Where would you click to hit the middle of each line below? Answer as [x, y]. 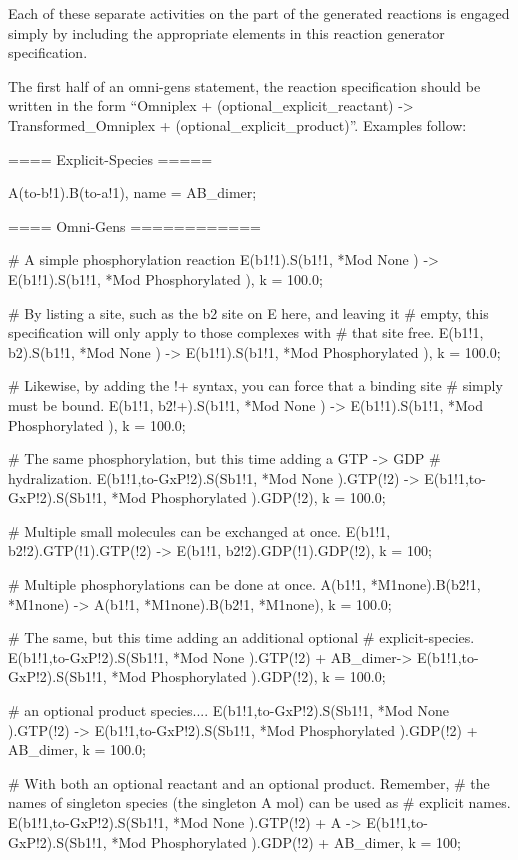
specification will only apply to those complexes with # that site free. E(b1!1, [246, 332]
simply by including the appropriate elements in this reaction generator [226, 32]
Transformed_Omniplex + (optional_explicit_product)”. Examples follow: [237, 124]
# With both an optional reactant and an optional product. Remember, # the [249, 782]
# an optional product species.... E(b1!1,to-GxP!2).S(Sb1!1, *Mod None [228, 710]
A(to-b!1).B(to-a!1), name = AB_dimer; [132, 192]
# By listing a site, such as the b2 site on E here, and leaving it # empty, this [248, 312]
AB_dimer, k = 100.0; [77, 749]
